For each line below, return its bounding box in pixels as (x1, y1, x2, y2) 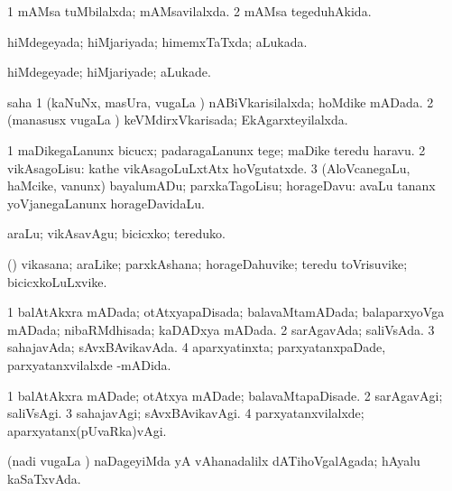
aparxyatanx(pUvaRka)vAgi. (7, 421, 167, 440)
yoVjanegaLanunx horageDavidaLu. (7, 193, 205, 212)
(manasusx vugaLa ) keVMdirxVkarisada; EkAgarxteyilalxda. (7, 110, 348, 129)
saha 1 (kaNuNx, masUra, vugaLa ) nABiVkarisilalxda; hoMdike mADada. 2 (7, 92, 434, 111)
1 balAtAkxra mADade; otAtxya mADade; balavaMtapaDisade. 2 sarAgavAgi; (7, 385, 443, 404)
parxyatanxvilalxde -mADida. (7, 355, 171, 374)
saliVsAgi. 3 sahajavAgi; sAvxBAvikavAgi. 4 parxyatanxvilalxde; (7, 403, 364, 422)
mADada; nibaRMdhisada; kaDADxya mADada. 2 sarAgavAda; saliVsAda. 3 (7, 320, 435, 338)
